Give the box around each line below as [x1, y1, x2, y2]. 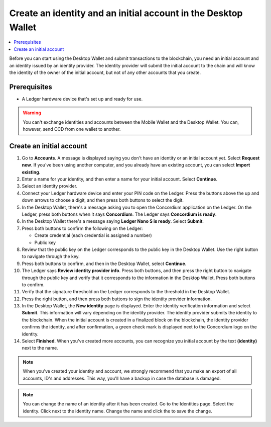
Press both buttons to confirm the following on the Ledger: [22, 225, 143, 231]
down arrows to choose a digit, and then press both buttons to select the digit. [22, 197, 184, 203]
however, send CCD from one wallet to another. [23, 126, 121, 132]
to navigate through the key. [22, 253, 80, 260]
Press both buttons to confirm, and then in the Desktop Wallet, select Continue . [22, 261, 187, 267]
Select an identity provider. [22, 183, 78, 189]
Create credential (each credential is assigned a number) [34, 232, 153, 238]
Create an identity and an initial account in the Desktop [9, 8, 243, 19]
